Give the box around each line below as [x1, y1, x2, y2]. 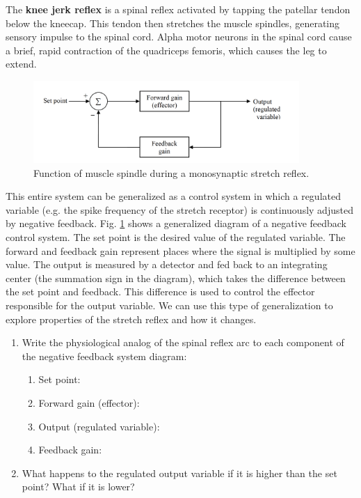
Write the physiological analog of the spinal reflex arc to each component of [22, 335, 344, 350]
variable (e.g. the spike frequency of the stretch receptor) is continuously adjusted [6, 202, 353, 217]
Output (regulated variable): [38, 419, 160, 433]
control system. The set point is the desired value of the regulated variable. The [6, 230, 346, 244]
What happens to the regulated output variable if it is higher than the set [22, 465, 337, 480]
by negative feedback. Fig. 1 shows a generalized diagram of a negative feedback [6, 216, 347, 231]
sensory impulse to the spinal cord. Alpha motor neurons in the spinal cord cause [6, 29, 352, 44]
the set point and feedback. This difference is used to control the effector [6, 284, 315, 299]
